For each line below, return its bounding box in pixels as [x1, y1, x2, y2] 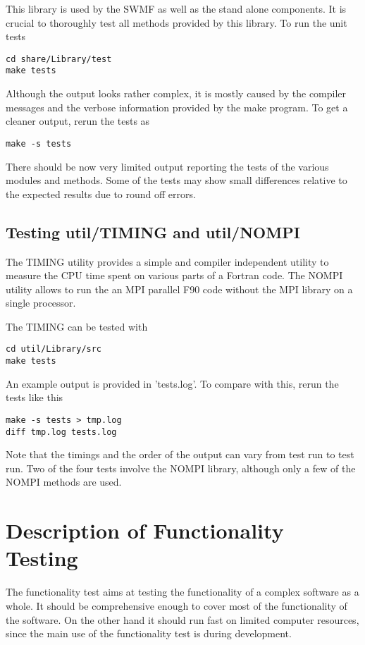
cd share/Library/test [6, 54, 112, 64]
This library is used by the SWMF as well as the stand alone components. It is [6, 1, 347, 16]
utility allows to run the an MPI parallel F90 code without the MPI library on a [6, 281, 353, 296]
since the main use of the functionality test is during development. [6, 626, 292, 641]
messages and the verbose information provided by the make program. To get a [6, 99, 348, 114]
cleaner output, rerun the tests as [6, 113, 150, 128]
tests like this [6, 390, 63, 405]
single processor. [6, 295, 76, 310]
